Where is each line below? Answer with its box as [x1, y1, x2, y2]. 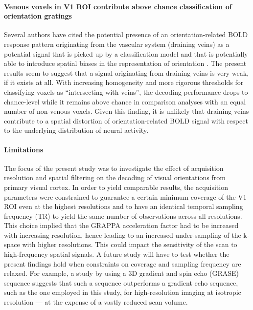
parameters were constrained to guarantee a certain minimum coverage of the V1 [4, 191, 247, 202]
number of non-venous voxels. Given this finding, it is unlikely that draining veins [4, 106, 249, 116]
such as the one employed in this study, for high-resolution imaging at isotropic [4, 287, 241, 297]
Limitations [4, 144, 44, 154]
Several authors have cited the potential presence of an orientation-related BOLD [4, 29, 248, 40]
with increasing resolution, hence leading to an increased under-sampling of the [4, 229, 241, 240]
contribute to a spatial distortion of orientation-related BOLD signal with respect [4, 115, 248, 125]
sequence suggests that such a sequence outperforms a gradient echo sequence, [4, 277, 238, 288]
